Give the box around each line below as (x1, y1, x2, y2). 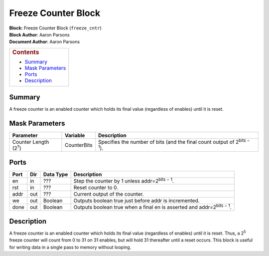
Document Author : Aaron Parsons (9, 39, 80, 45)
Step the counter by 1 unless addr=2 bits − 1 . (73, 176, 174, 185)
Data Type (43, 171, 68, 178)
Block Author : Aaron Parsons (9, 31, 70, 37)
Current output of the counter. (73, 191, 144, 198)
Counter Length (12, 138, 49, 145)
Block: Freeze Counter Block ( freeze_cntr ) (9, 25, 102, 31)
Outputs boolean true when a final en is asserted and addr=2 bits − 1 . (73, 203, 232, 211)
